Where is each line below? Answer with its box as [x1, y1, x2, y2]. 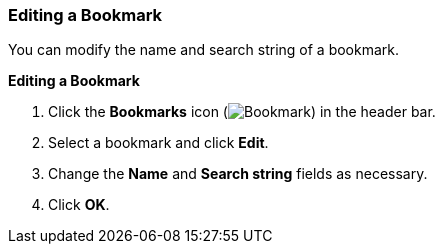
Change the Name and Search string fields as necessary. [48, 165, 428, 183]
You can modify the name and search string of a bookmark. [8, 41, 400, 59]
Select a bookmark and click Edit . [48, 134, 269, 152]
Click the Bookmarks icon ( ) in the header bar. [48, 103, 436, 121]
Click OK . [48, 196, 110, 214]
